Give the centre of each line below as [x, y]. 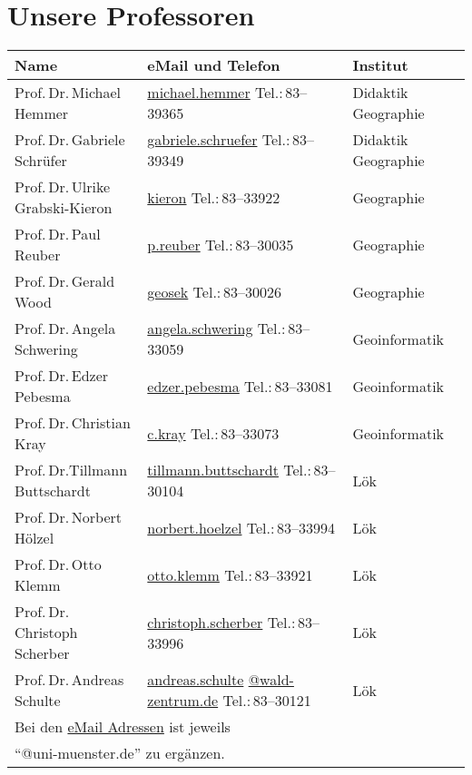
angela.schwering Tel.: [216, 329]
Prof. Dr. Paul [58, 234]
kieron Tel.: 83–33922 [214, 197]
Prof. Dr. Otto [58, 564]
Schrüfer [41, 161]
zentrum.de [183, 701]
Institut [380, 65]
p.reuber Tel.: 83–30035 [221, 244]
